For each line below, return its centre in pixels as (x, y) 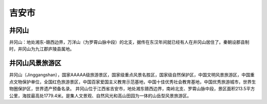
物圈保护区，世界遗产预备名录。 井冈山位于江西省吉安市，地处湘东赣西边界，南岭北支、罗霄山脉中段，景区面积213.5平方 (132, 89)
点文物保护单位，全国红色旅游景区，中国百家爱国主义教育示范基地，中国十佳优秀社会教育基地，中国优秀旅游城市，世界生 (133, 82)
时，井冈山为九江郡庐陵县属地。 (42, 49)
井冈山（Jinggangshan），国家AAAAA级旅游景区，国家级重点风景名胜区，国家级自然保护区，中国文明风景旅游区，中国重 (132, 75)
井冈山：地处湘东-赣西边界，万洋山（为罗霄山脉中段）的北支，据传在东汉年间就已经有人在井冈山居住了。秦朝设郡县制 (129, 42)
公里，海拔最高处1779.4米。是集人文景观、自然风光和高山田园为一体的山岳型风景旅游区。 (100, 96)
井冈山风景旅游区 (35, 63)
